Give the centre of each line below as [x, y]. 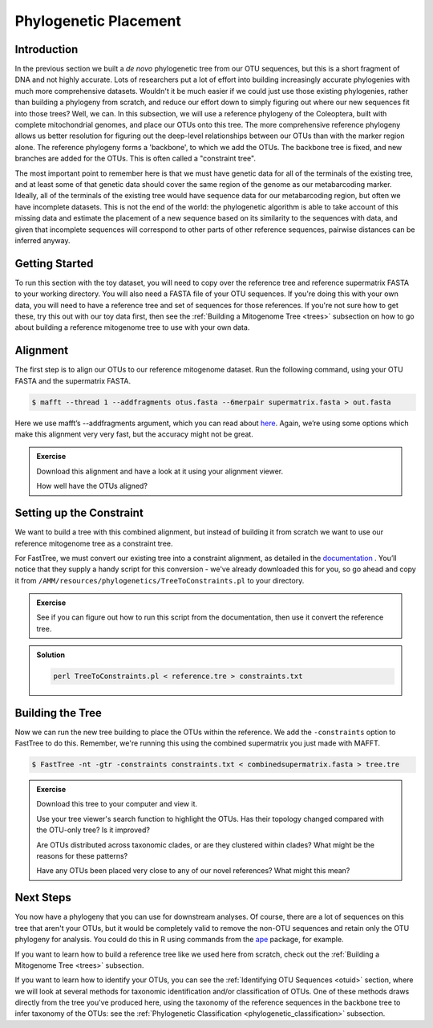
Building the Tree [58, 713]
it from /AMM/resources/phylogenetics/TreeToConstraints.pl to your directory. [160, 580]
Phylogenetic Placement [98, 21]
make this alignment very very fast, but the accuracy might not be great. [134, 434]
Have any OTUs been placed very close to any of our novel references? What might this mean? [193, 871]
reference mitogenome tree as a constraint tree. [94, 543]
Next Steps [43, 898]
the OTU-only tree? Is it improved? [93, 830]
